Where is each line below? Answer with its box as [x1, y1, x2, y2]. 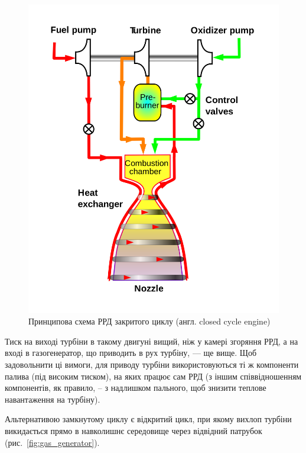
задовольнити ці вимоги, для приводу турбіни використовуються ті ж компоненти [5, 358, 299, 370]
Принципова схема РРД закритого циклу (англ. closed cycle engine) [28, 315, 271, 327]
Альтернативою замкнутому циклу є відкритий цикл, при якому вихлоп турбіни [5, 413, 292, 425]
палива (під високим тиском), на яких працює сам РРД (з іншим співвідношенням [5, 370, 302, 382]
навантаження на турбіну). [5, 393, 100, 405]
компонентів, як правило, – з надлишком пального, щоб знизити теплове [5, 381, 266, 394]
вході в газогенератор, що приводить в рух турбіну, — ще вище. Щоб [5, 346, 257, 359]
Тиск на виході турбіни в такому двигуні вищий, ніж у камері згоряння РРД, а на [5, 335, 298, 347]
